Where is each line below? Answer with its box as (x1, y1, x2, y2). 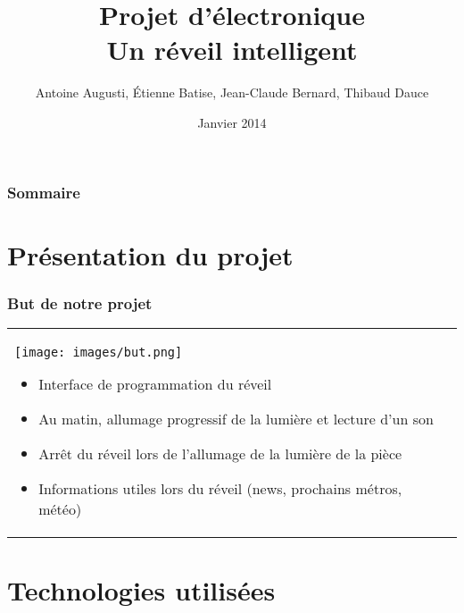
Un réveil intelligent (106, 31, 358, 68)
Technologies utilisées (7, 572, 276, 609)
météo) (38, 499, 82, 520)
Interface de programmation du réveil (38, 374, 272, 395)
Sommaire (7, 181, 80, 203)
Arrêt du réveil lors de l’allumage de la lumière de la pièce (38, 443, 402, 465)
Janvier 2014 (197, 113, 267, 131)
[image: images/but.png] (14, 345, 183, 360)
